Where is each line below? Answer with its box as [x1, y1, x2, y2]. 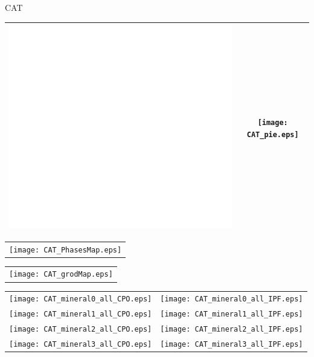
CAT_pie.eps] [246, 130, 299, 139]
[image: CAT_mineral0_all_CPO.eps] [9, 295, 152, 304]
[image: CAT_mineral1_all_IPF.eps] [160, 310, 303, 319]
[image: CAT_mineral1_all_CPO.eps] [9, 310, 152, 319]
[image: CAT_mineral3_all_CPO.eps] [9, 340, 152, 349]
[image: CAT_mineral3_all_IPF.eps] [160, 340, 303, 349]
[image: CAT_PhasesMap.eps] [9, 245, 122, 254]
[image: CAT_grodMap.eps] [9, 270, 113, 279]
